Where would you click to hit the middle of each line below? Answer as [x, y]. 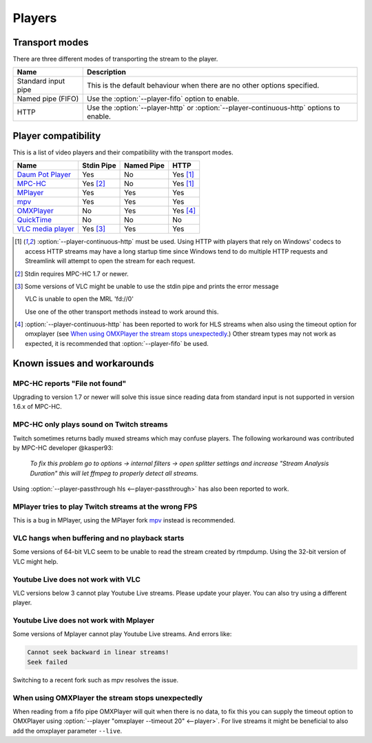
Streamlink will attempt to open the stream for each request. [110, 261]
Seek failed [48, 662]
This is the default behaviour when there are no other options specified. [203, 85]
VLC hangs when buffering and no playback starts [99, 538]
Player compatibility [57, 135]
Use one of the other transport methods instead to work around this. [122, 312]
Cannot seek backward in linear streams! [98, 652]
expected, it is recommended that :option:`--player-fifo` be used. [117, 343]
